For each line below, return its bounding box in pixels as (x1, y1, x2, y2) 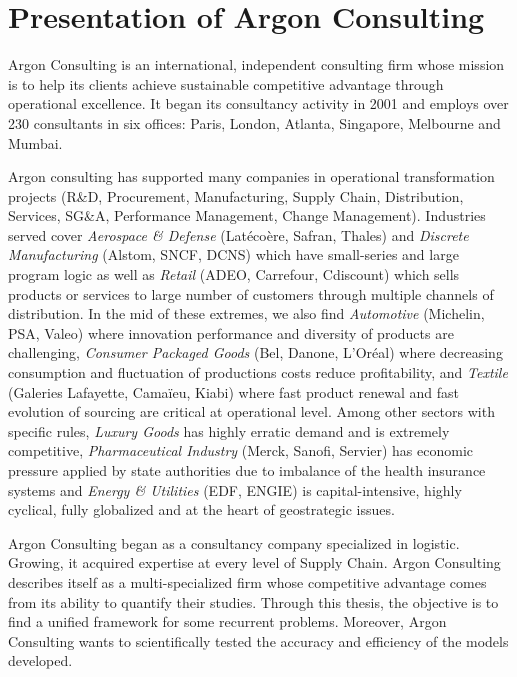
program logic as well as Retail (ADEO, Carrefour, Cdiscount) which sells (8, 264, 460, 285)
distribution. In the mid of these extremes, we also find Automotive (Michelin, (8, 303, 485, 324)
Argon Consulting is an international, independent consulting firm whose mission (8, 54, 505, 75)
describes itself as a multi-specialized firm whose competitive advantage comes (8, 571, 487, 592)
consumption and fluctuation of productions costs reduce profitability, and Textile (8, 362, 508, 383)
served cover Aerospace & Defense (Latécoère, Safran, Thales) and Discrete (8, 224, 469, 245)
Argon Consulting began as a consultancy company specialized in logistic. (8, 532, 460, 553)
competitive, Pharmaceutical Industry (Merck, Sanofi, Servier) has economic (8, 440, 474, 461)
